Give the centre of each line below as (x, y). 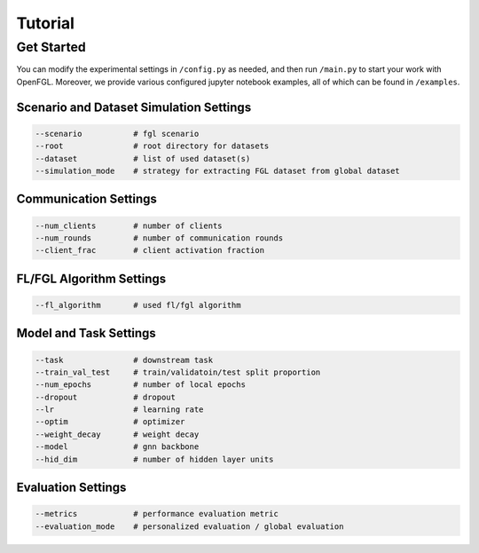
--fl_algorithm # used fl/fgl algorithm (138, 305)
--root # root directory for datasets (152, 146)
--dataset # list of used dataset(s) (143, 158)
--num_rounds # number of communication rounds (159, 238)
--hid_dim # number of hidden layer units (154, 459)
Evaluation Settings (71, 488)
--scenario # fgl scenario (117, 134)
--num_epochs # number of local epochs (140, 385)
